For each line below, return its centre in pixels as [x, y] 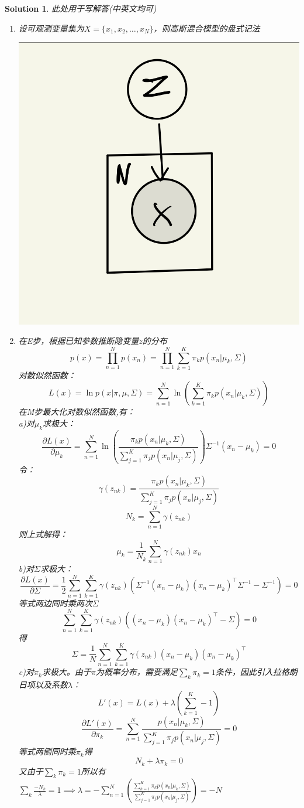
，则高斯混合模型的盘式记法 [207, 28]
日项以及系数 [43, 685]
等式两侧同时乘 [47, 751]
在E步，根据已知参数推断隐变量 [79, 341]
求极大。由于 [66, 672]
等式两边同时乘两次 [55, 603]
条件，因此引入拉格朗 [256, 672]
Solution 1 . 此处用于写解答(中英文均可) [81, 8]
